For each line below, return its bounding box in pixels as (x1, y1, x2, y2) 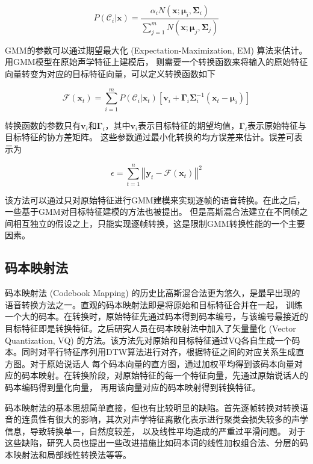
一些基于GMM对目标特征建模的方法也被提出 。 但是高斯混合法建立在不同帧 (5, 205, 300, 218)
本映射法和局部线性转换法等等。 (5, 448, 131, 460)
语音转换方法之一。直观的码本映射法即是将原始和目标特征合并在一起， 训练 (5, 298, 303, 311)
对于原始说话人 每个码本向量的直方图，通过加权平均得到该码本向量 (29, 357, 294, 370)
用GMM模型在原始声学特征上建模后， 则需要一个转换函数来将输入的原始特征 (5, 55, 308, 68)
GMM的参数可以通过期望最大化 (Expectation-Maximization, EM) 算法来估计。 (5, 43, 308, 56)
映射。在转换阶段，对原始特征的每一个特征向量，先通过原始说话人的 (38, 369, 308, 382)
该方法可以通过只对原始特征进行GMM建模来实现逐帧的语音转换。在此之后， (5, 193, 305, 206)
